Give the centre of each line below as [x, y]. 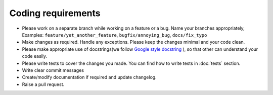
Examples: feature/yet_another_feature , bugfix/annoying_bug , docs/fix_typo [115, 35]
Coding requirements [55, 13]
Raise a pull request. [43, 84]
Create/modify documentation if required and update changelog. [89, 77]
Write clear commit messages [53, 70]
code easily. [35, 56]
